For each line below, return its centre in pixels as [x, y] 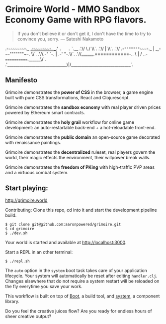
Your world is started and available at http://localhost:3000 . [66, 242]
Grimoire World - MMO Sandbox [73, 9]
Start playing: [27, 188]
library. [12, 301]
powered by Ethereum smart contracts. [45, 112]
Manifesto [21, 80]
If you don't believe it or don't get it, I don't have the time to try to [84, 33]
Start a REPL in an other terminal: [39, 252]
